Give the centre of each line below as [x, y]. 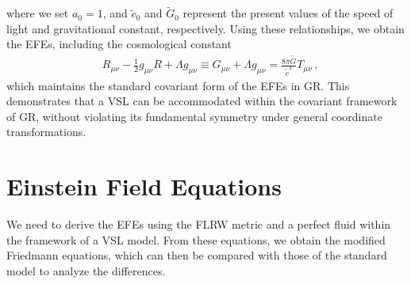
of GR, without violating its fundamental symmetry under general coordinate [194, 116]
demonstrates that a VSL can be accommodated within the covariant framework [202, 101]
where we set [38, 13]
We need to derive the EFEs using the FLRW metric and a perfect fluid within [199, 224]
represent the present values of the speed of [288, 13]
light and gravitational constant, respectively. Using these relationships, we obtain [205, 28]
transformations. [46, 132]
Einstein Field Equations [144, 186]
